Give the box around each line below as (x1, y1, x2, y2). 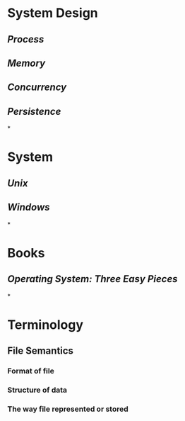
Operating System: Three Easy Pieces (7, 273, 178, 285)
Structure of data (7, 385, 68, 395)
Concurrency (7, 82, 67, 94)
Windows (7, 201, 51, 213)
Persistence (7, 105, 61, 118)
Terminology (7, 317, 83, 332)
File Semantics (7, 345, 74, 357)
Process (7, 33, 44, 45)
